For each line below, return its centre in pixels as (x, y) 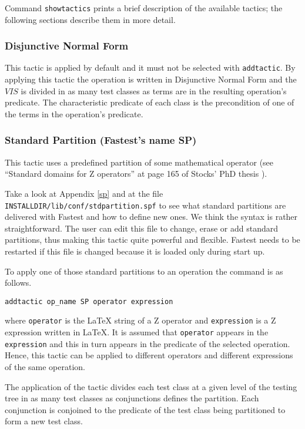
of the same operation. (45, 366)
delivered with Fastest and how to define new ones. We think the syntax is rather (151, 217)
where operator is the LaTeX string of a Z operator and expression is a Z (140, 320)
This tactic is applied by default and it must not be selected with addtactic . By (150, 67)
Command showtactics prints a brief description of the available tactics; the (144, 8)
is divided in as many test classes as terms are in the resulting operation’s (154, 90)
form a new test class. (44, 421)
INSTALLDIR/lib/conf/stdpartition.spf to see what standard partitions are (145, 205)
